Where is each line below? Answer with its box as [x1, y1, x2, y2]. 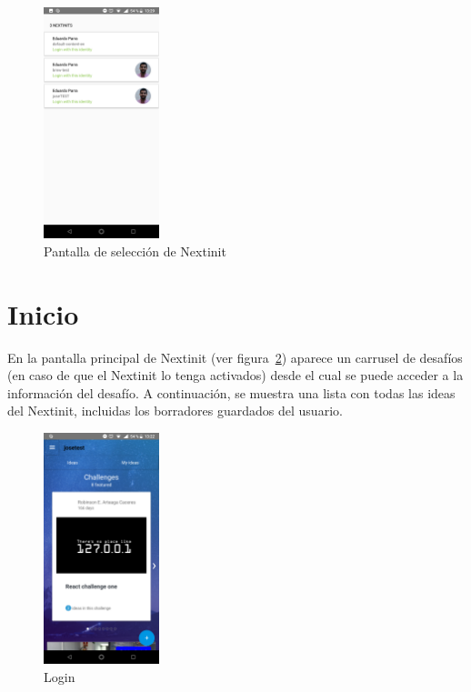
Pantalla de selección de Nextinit [44, 241, 226, 260]
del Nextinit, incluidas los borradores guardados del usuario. [7, 401, 343, 420]
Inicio [7, 295, 79, 332]
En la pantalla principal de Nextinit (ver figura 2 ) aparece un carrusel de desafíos [7, 347, 463, 366]
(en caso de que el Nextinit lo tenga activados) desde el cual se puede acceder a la [7, 366, 464, 385]
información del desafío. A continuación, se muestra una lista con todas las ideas [7, 383, 456, 402]
